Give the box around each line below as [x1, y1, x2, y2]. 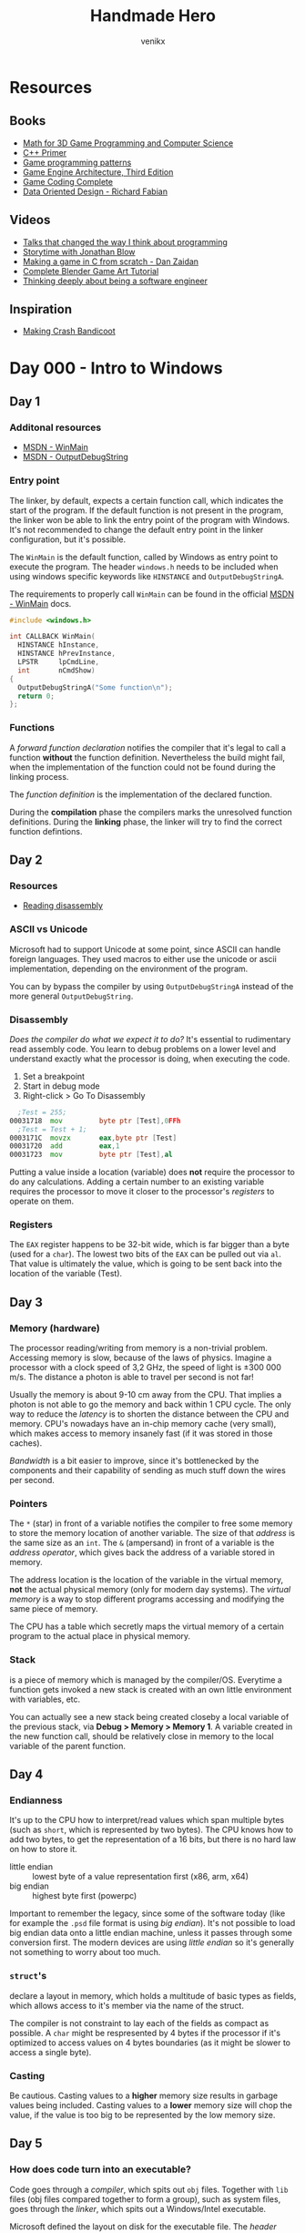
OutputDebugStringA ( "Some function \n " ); [17, 682, 173, 692]
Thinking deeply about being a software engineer [22, 275, 208, 286]
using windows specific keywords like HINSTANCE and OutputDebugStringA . [9, 570, 285, 581]
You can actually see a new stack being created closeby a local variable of [9, 1711, 290, 1722]
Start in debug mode [22, 1081, 100, 1091]
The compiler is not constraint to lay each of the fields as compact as [9, 2017, 269, 2028]
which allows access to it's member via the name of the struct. [9, 2000, 244, 2011]
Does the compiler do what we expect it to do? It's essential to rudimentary [9, 1033, 291, 1044]
